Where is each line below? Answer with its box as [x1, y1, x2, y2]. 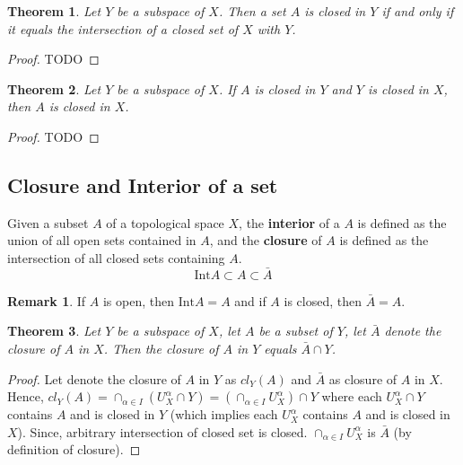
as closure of [328, 369, 397, 388]
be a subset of [258, 321, 333, 340]
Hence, [7, 387, 44, 406]
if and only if [381, 2, 454, 20]
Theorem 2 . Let [7, 79, 101, 98]
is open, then [102, 291, 175, 310]
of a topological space [106, 213, 224, 232]
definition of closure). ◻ [7, 440, 141, 459]
